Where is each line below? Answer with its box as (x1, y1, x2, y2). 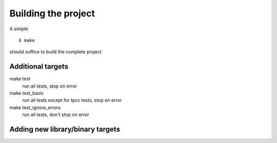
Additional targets (9, 62, 69, 71)
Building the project (9, 8, 95, 19)
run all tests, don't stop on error (22, 112, 89, 118)
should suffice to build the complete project (9, 49, 102, 55)
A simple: (9, 26, 29, 32)
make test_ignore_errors (9, 104, 61, 110)
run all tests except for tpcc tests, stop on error (22, 97, 122, 104)
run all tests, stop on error (22, 83, 77, 89)
